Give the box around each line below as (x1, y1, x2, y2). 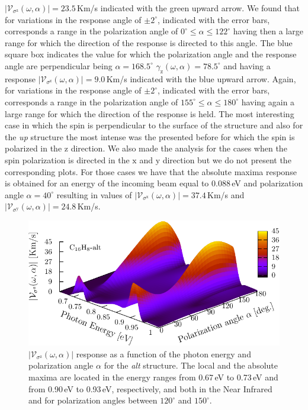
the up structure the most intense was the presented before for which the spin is (5, 130, 295, 143)
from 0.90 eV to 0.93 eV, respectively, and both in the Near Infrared (28, 382, 272, 395)
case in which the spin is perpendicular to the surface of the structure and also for (5, 119, 303, 131)
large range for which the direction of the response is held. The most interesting (5, 107, 294, 120)
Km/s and (207, 188, 245, 201)
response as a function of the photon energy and (76, 347, 251, 360)
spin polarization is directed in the (5, 153, 130, 166)
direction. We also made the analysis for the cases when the (70, 142, 287, 154)
